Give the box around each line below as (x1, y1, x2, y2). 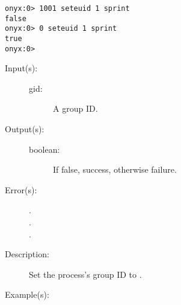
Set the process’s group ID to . (29, 268, 142, 280)
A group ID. (53, 102, 98, 115)
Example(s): (5, 288, 49, 301)
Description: (5, 248, 49, 260)
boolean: (29, 143, 60, 155)
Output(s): (5, 123, 44, 135)
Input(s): (5, 62, 38, 74)
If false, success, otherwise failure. (53, 163, 177, 176)
